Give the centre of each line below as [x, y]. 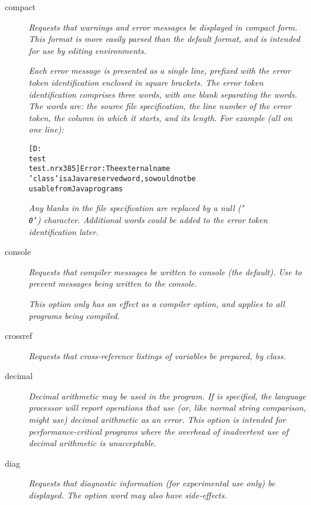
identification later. [64, 231]
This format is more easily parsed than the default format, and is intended [164, 39]
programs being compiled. [74, 315]
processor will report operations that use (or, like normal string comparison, [167, 408]
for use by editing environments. [88, 50]
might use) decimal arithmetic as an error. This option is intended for [157, 420]
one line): [46, 129]
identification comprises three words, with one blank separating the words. [163, 94]
